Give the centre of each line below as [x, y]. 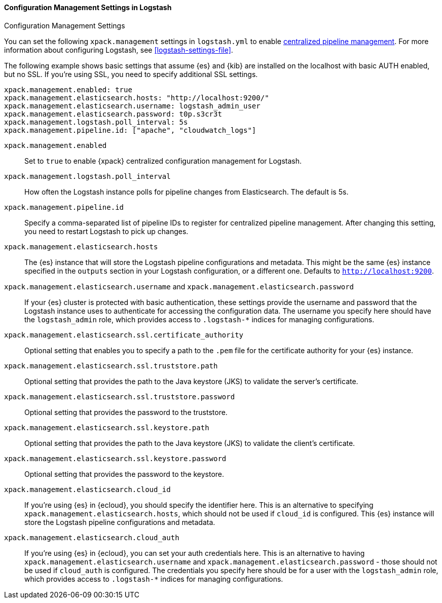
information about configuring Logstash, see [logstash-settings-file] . [119, 50]
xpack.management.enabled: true [68, 89]
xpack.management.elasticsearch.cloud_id [87, 489]
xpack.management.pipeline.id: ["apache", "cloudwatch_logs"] [130, 130]
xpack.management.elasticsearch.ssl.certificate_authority [124, 335]
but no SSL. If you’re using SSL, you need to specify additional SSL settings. [131, 74]
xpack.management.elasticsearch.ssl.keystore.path [107, 427]
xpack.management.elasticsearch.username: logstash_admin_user [132, 106]
